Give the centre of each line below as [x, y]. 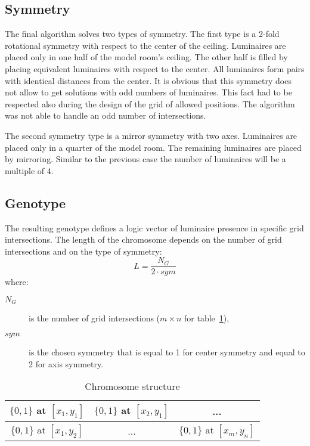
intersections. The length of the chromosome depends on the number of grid [143, 239]
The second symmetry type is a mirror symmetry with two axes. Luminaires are [151, 135]
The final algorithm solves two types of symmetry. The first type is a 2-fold [142, 34]
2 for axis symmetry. [66, 363]
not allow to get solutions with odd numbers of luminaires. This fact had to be [148, 92]
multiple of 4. [29, 170]
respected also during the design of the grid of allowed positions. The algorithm [150, 103]
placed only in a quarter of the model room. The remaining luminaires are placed [153, 147]
